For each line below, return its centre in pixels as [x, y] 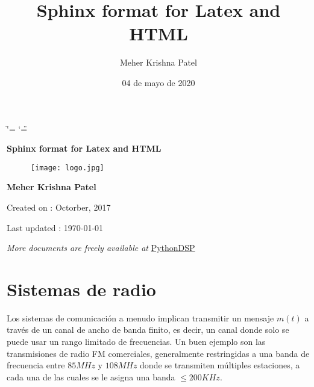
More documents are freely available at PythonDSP [101, 248]
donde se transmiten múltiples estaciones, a [220, 365]
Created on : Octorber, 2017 [59, 207]
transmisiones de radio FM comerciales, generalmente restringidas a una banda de [158, 353]
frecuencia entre [36, 365]
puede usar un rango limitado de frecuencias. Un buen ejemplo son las [136, 342]
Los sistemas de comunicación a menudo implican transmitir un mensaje [140, 317]
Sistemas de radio [81, 289]
